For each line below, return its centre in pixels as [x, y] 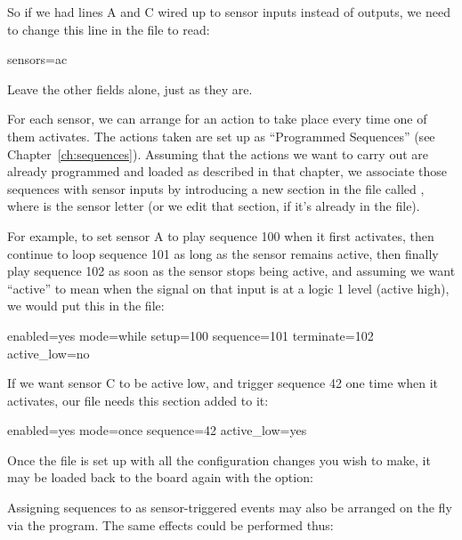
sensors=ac [37, 59]
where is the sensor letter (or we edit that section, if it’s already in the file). [214, 206]
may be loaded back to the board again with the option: [160, 477]
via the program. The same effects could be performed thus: [170, 524]
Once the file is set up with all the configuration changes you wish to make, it [219, 459]
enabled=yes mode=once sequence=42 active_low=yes [157, 430]
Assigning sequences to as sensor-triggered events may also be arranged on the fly [230, 508]
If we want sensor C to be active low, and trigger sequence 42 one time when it [223, 383]
